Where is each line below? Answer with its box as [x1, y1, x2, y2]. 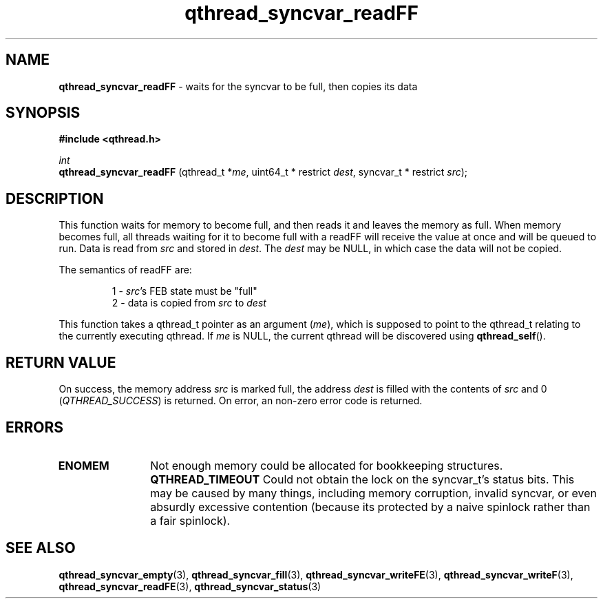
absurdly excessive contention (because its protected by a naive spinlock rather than [150, 499, 591, 514]
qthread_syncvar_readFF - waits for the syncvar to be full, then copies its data [59, 80, 418, 92]
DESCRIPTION [6, 189, 104, 207]
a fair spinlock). [150, 513, 231, 528]
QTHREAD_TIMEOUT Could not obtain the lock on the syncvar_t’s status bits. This [150, 472, 575, 486]
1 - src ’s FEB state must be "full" [112, 285, 257, 298]
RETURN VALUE [6, 353, 116, 371]
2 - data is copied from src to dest [112, 297, 266, 309]
